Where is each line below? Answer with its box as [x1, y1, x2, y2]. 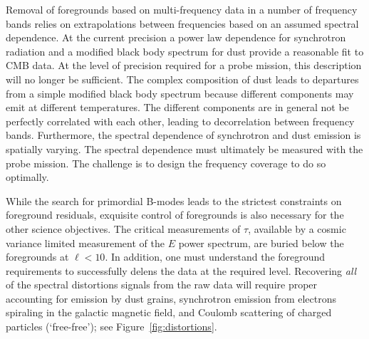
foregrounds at [6, 249, 69, 264]
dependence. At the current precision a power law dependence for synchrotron [6, 30, 346, 45]
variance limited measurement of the [6, 235, 165, 250]
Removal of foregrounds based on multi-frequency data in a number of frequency [6, 2, 358, 16]
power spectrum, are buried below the [178, 235, 344, 250]
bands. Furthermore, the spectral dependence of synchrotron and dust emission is [6, 127, 361, 142]
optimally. [6, 169, 49, 184]
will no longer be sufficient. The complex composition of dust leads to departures [6, 71, 359, 86]
